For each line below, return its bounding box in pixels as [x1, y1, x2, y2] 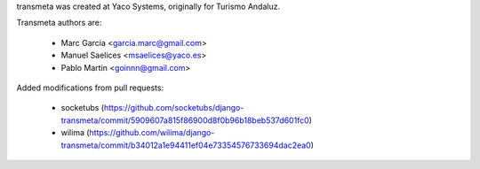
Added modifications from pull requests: [16, 82, 164, 93]
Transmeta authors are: [16, 18, 102, 28]
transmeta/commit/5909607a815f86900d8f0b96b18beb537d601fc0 [60, 115, 310, 126]
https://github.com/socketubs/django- [103, 103, 244, 113]
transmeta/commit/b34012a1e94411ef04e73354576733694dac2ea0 [60, 140, 311, 150]
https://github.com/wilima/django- [89, 127, 215, 138]
